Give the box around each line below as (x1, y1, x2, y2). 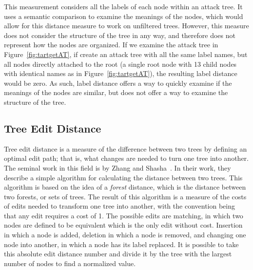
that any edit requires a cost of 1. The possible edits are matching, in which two (4, 210, 243, 220)
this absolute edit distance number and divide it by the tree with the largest (4, 249, 232, 259)
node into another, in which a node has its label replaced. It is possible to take (4, 239, 239, 249)
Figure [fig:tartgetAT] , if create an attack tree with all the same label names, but (4, 49, 248, 59)
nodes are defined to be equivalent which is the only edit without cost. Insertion (4, 220, 243, 230)
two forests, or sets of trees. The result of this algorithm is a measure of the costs (4, 191, 247, 201)
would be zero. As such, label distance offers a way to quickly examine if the (4, 77, 232, 88)
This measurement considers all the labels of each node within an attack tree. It (4, 1, 243, 11)
